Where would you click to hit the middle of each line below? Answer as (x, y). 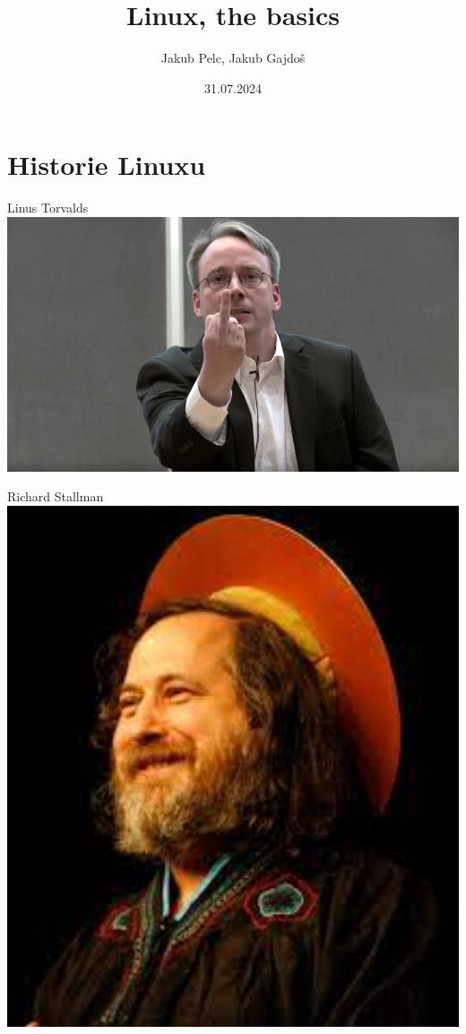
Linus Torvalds (48, 208)
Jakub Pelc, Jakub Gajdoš (233, 58)
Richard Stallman (56, 496)
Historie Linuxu (107, 165)
